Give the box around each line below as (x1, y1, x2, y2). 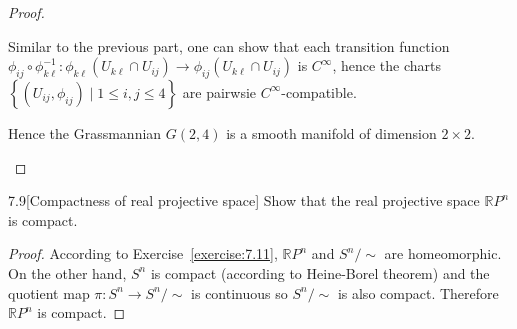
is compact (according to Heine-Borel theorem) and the (150, 262, 490, 283)
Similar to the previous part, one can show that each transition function (8, 35, 450, 56)
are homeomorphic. (384, 243, 502, 264)
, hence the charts (332, 55, 442, 76)
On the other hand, (8, 262, 127, 283)
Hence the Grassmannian (8, 122, 162, 143)
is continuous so (191, 282, 288, 303)
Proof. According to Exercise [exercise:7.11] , (8, 243, 278, 264)
